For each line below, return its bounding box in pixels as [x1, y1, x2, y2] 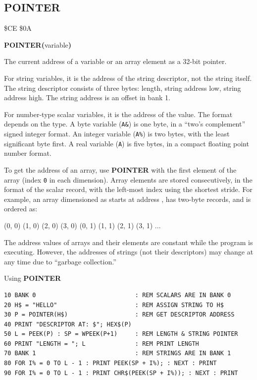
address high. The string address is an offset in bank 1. [4, 92, 170, 103]
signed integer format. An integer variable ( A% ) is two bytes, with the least [4, 128, 230, 139]
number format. [4, 148, 51, 158]
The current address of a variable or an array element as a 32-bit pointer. [4, 56, 227, 66]
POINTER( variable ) [4, 39, 72, 50]
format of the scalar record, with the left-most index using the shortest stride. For [4, 184, 253, 194]
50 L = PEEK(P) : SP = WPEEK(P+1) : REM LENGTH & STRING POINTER [4, 330, 238, 338]
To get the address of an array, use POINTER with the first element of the [4, 164, 237, 175]
